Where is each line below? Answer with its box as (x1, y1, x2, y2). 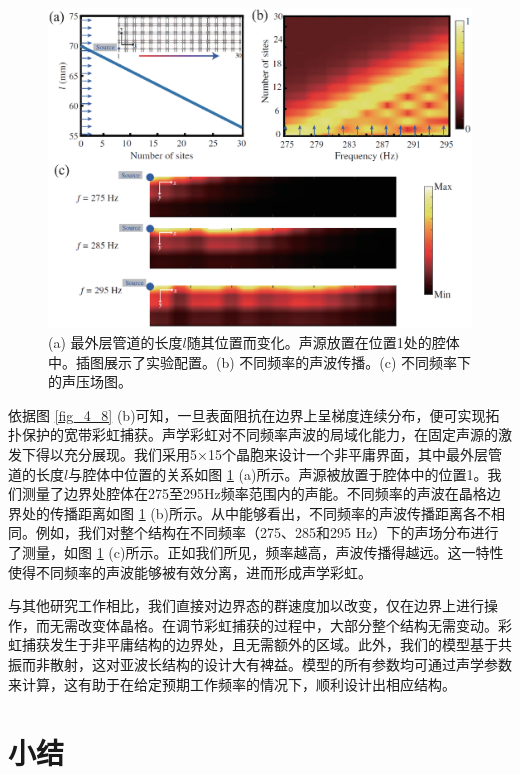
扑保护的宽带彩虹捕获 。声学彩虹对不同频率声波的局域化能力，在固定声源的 (8, 424, 498, 445)
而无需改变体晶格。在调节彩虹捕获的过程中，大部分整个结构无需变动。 (35, 614, 498, 635)
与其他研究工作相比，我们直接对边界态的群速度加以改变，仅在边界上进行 (8, 595, 484, 616)
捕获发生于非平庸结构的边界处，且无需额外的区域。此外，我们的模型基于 (21, 634, 498, 655)
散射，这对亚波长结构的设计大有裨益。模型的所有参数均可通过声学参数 (49, 653, 512, 674)
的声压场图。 (48, 371, 132, 392)
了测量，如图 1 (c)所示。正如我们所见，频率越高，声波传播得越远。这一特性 (8, 542, 504, 563)
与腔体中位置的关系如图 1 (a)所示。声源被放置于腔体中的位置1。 (68, 463, 488, 484)
